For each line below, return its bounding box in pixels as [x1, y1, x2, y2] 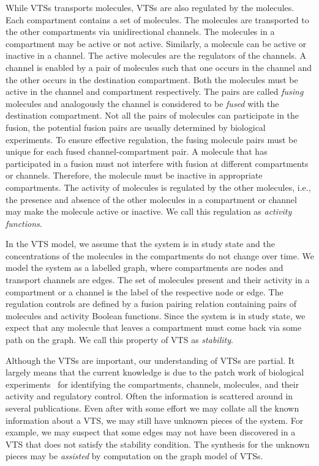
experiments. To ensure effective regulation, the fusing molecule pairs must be [6, 133, 298, 146]
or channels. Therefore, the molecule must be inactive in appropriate [6, 169, 263, 182]
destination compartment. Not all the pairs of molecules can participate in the [6, 109, 299, 122]
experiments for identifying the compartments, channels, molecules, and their [6, 377, 299, 390]
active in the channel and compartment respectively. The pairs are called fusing [6, 85, 304, 98]
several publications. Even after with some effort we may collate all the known [6, 402, 299, 414]
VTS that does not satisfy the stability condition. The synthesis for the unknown [6, 437, 310, 450]
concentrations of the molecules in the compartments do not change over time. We [6, 249, 314, 262]
